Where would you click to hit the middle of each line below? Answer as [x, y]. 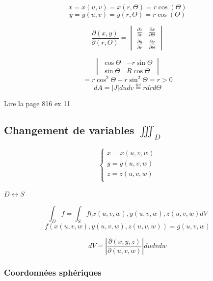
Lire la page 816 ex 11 [37, 103]
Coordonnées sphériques [53, 272]
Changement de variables [69, 129]
